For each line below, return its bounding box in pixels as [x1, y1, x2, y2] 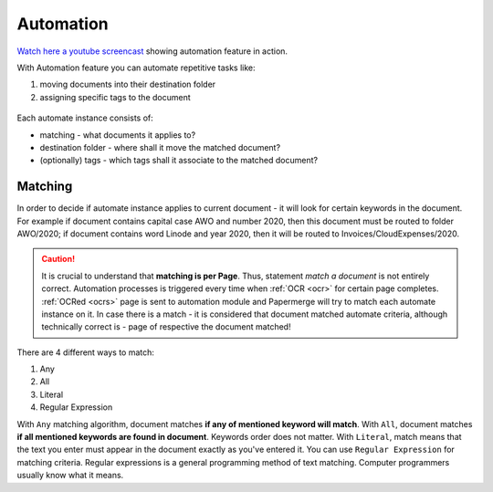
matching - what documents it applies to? [39, 129, 196, 141]
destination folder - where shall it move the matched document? [39, 141, 281, 152]
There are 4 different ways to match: [16, 347, 155, 358]
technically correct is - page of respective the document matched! [41, 321, 291, 332]
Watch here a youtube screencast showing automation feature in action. [16, 46, 288, 57]
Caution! [41, 254, 76, 265]
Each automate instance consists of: [16, 112, 154, 123]
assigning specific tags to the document [39, 91, 191, 102]
